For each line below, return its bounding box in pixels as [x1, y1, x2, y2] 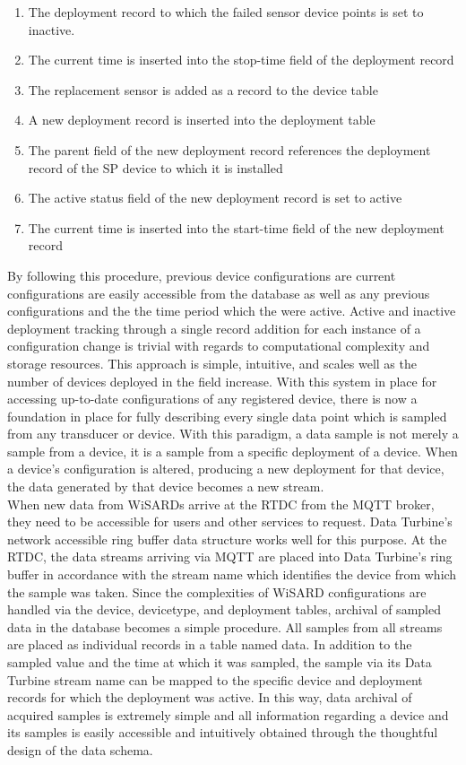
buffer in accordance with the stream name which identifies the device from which [7, 565, 457, 584]
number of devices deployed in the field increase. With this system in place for [7, 371, 437, 390]
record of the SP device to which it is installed [28, 158, 283, 177]
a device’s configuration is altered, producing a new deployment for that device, [7, 459, 444, 478]
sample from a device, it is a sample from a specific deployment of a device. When [7, 441, 458, 460]
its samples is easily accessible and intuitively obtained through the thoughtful [7, 723, 438, 742]
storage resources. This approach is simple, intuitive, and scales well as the [7, 353, 417, 372]
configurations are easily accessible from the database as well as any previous [7, 283, 430, 302]
